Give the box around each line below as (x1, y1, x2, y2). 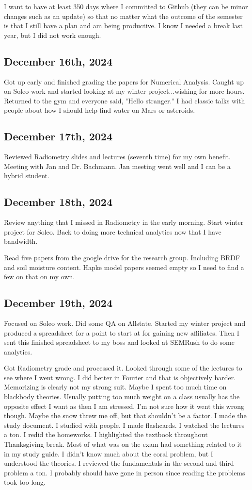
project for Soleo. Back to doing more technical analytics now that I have (4, 226, 221, 237)
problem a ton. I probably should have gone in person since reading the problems (4, 467, 245, 477)
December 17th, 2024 (4, 129, 112, 144)
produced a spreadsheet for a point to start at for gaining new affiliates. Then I (4, 327, 239, 338)
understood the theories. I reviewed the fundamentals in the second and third (4, 458, 234, 468)
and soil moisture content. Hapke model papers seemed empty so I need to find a (4, 262, 244, 272)
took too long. (4, 477, 46, 487)
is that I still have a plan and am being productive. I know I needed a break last (4, 20, 243, 31)
